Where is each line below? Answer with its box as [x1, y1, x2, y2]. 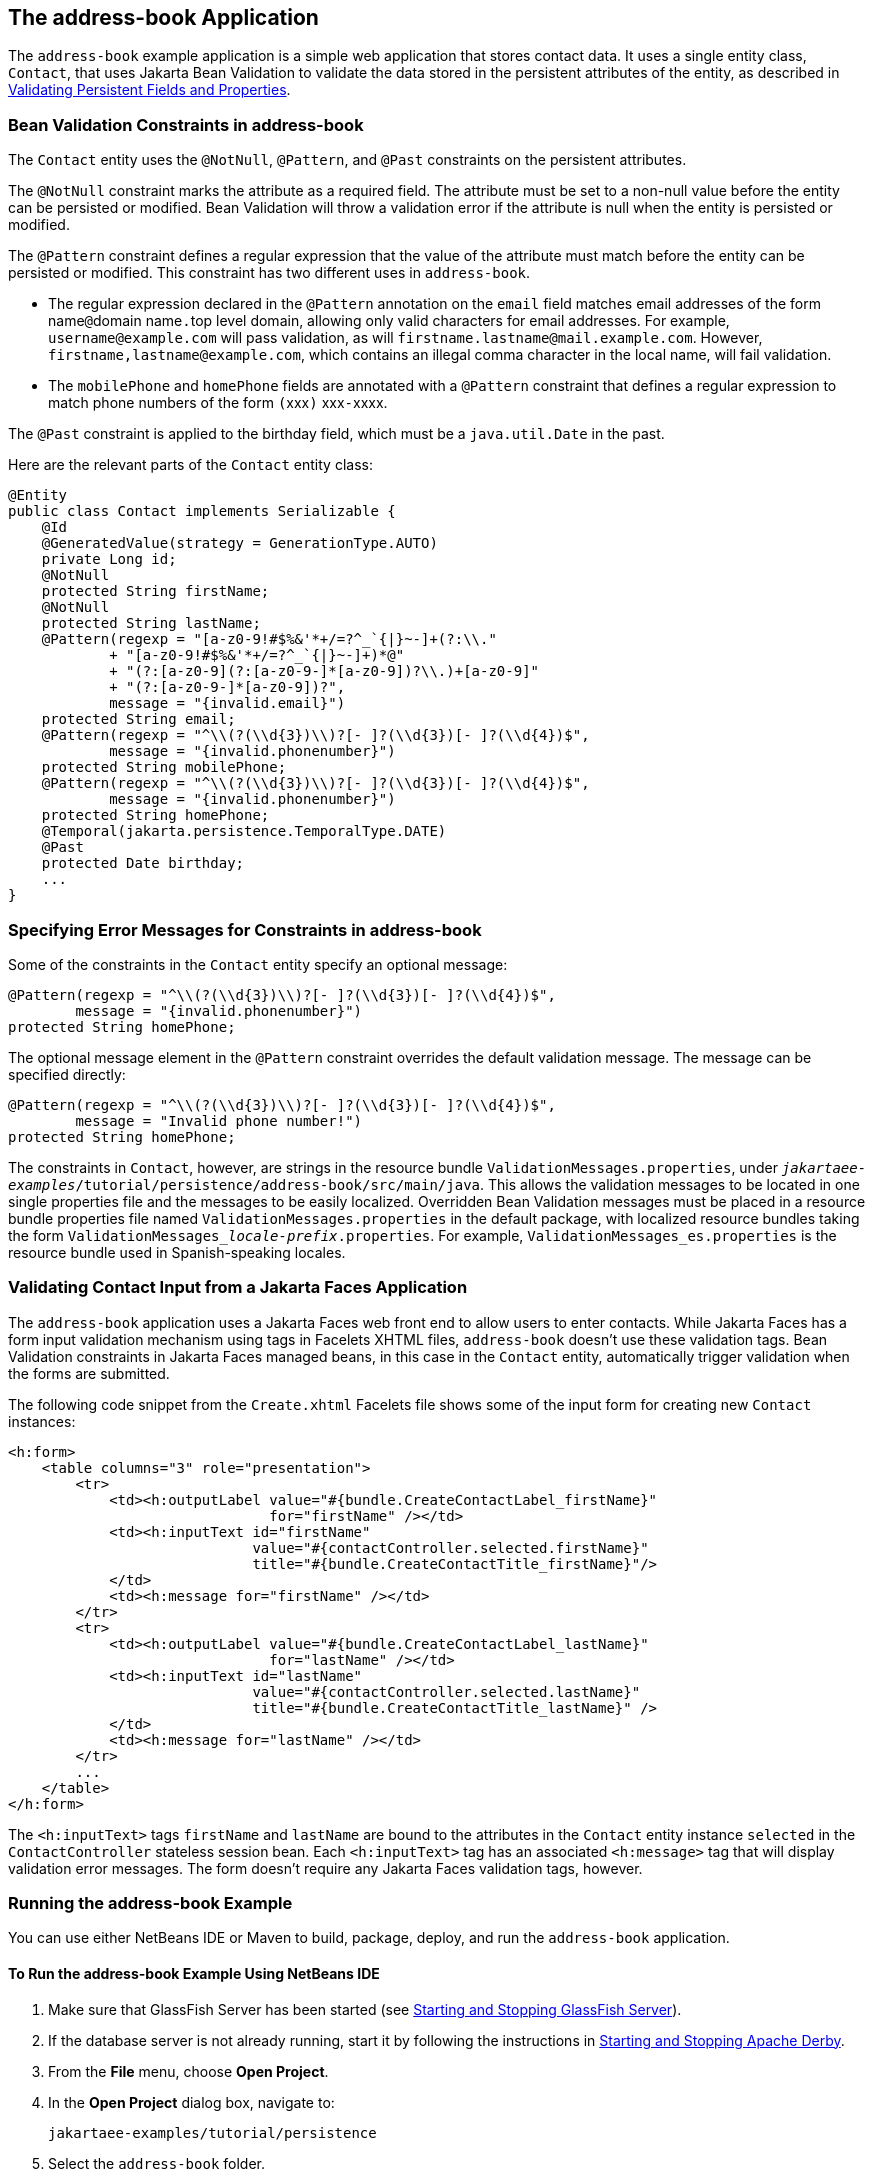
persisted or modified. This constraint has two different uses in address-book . [8, 264, 531, 282]
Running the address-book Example [8, 1893, 293, 1914]
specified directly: [8, 1065, 126, 1083]
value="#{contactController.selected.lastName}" [252, 1683, 641, 1700]
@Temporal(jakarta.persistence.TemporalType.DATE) [41, 823, 447, 840]
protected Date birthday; [41, 855, 245, 872]
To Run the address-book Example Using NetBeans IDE [8, 1965, 380, 1983]
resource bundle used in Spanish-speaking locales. [8, 1243, 346, 1261]
